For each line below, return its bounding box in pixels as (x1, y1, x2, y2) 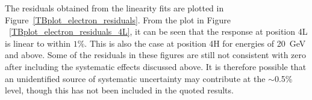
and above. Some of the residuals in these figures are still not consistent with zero (5, 49, 306, 61)
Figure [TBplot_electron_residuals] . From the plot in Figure (5, 13, 231, 26)
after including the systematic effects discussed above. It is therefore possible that (5, 60, 307, 72)
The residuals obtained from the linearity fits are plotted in (5, 2, 224, 14)
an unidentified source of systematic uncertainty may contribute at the (5, 72, 266, 84)
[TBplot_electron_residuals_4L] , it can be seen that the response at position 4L (9, 25, 308, 38)
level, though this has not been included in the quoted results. (5, 84, 234, 96)
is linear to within (5, 37, 71, 49)
